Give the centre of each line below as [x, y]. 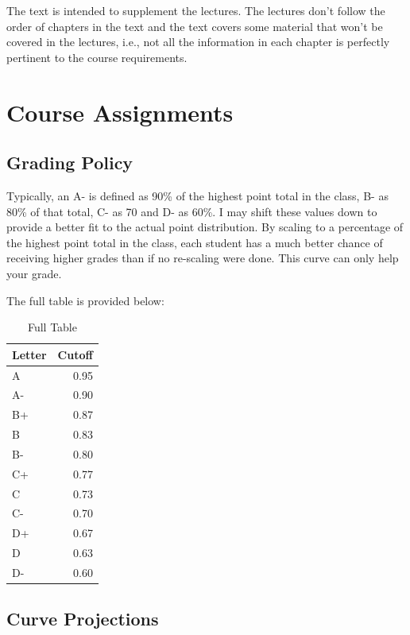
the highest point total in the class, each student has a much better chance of [195, 242]
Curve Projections [83, 619]
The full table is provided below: [85, 300]
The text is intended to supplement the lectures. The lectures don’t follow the [196, 10]
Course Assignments [120, 112]
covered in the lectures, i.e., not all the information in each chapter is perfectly [198, 42]
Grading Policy [70, 163]
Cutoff [75, 354]
